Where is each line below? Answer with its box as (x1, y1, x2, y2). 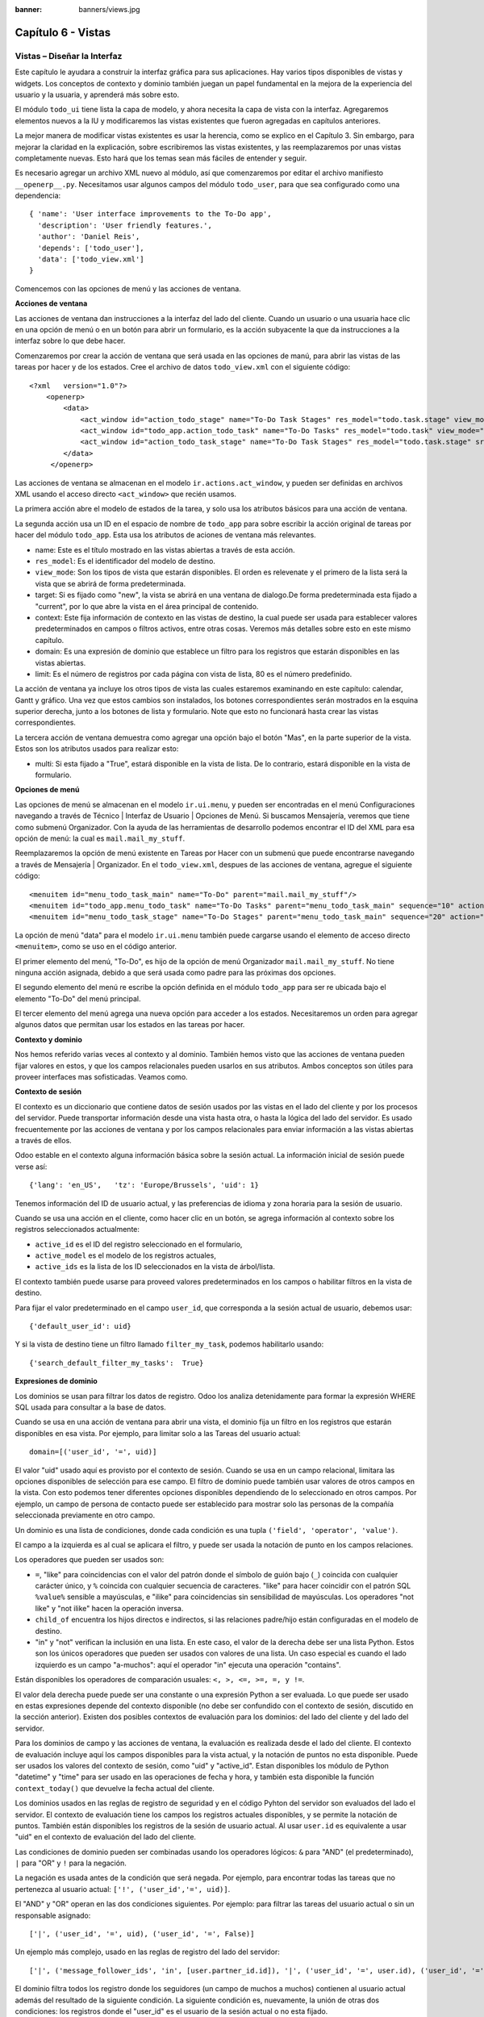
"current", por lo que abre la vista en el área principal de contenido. (35, 601, 259, 611)
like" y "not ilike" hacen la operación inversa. (35, 1603, 184, 1613)
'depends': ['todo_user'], (37, 243, 144, 253)
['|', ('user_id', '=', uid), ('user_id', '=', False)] (29, 1929, 255, 1939)
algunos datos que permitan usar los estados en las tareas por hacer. (15, 1020, 245, 1029)
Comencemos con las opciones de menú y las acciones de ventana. (15, 283, 241, 294)
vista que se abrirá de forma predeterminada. (35, 578, 186, 588)
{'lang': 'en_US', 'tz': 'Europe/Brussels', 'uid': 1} (29, 1180, 260, 1190)
